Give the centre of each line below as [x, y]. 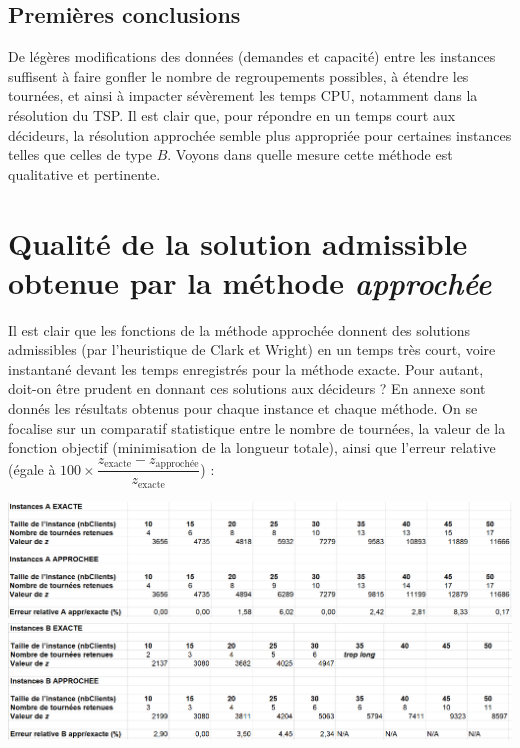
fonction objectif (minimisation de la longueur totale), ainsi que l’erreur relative [252, 447]
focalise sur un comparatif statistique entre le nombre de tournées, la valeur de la [257, 427]
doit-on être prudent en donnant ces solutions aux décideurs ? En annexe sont [247, 388]
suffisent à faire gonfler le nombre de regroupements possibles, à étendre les [238, 75]
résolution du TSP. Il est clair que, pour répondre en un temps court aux [232, 114]
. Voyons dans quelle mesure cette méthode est [310, 154]
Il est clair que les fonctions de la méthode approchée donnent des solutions [239, 329]
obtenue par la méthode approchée [250, 282]
